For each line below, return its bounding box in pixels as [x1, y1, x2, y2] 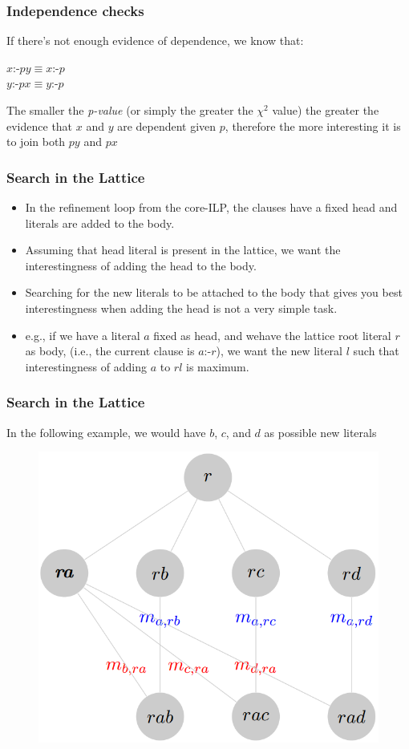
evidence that [6, 117, 73, 134]
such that [353, 342, 399, 359]
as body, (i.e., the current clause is [25, 342, 195, 359]
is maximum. [186, 358, 249, 374]
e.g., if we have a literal [25, 326, 140, 343]
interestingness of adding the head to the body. [25, 257, 257, 273]
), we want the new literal [216, 342, 342, 359]
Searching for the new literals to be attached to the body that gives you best [25, 284, 403, 301]
